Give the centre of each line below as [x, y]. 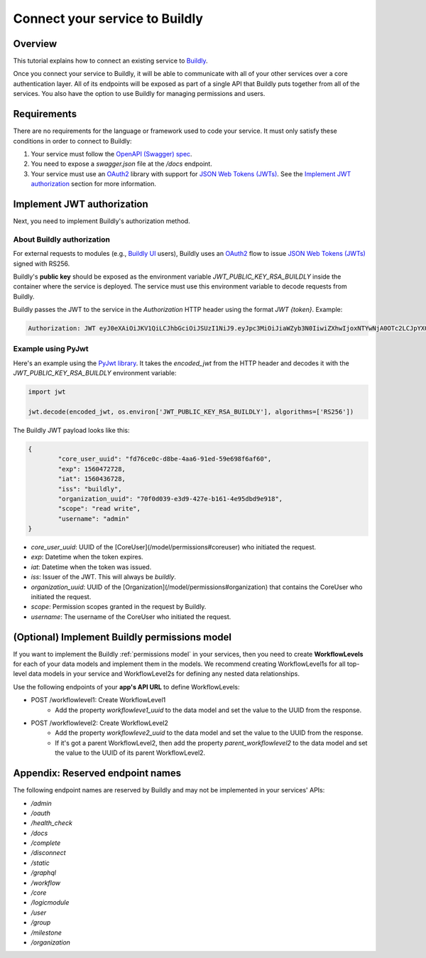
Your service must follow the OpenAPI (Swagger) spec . [111, 154]
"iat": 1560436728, [92, 479]
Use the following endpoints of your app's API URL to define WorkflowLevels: [127, 687]
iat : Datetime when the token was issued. [91, 567]
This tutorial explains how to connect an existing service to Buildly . [111, 61]
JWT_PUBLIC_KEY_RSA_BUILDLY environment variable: [95, 373]
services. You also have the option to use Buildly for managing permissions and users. [139, 94]
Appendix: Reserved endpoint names [97, 774]
